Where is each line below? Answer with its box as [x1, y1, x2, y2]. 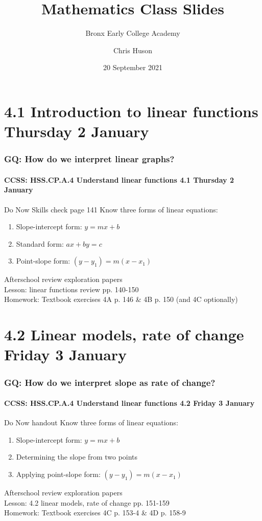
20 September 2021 [103, 62, 162, 73]
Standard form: [16, 238, 64, 249]
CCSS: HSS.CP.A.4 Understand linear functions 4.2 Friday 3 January [4, 398, 255, 408]
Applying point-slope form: [16, 469, 101, 480]
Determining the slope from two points [16, 451, 138, 462]
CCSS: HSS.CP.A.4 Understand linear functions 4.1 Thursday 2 [4, 174, 234, 185]
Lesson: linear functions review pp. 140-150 [4, 284, 139, 294]
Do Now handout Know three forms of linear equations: [4, 417, 178, 428]
